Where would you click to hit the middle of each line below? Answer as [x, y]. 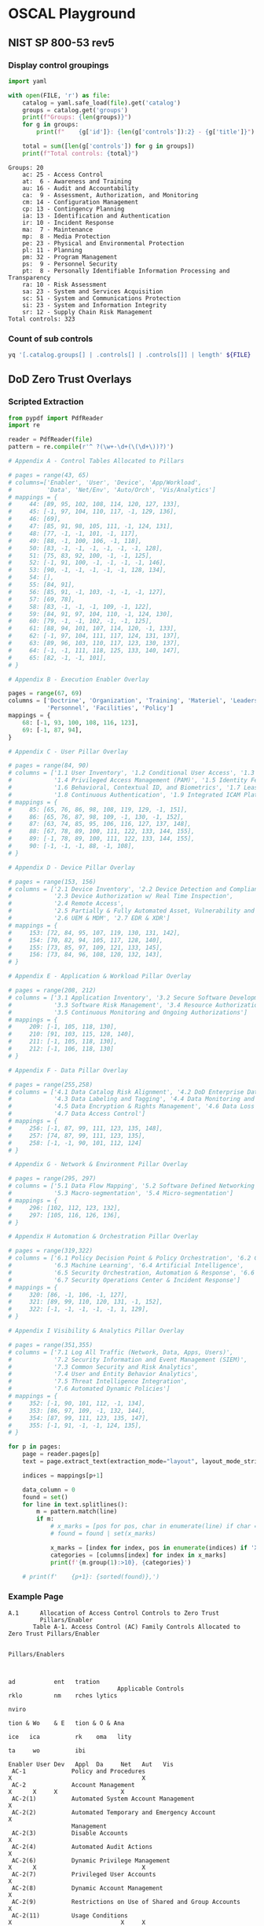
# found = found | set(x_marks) [103, 1534]
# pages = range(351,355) [50, 1345]
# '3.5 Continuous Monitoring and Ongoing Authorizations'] [128, 1012]
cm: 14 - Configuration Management [81, 202]
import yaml [27, 81]
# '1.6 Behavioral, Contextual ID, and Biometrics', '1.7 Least [135, 788]
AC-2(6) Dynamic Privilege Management [91, 1860]
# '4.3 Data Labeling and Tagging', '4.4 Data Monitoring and [132, 1099]
